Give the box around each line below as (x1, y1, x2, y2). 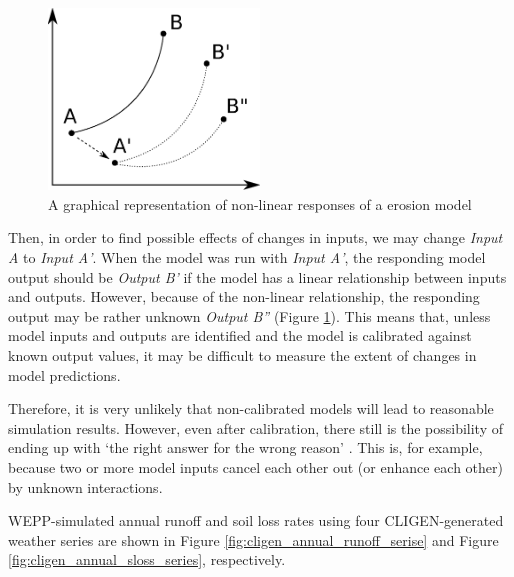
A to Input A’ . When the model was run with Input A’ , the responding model (8, 246, 486, 267)
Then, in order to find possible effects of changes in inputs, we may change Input (8, 227, 503, 248)
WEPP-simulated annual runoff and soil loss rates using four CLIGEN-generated (8, 510, 504, 531)
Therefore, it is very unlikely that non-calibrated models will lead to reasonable (8, 398, 494, 419)
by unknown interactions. (8, 476, 163, 497)
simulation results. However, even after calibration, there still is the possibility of (8, 417, 504, 438)
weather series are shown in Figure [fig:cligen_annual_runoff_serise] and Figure (8, 529, 499, 550)
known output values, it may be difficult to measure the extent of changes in (8, 344, 477, 365)
